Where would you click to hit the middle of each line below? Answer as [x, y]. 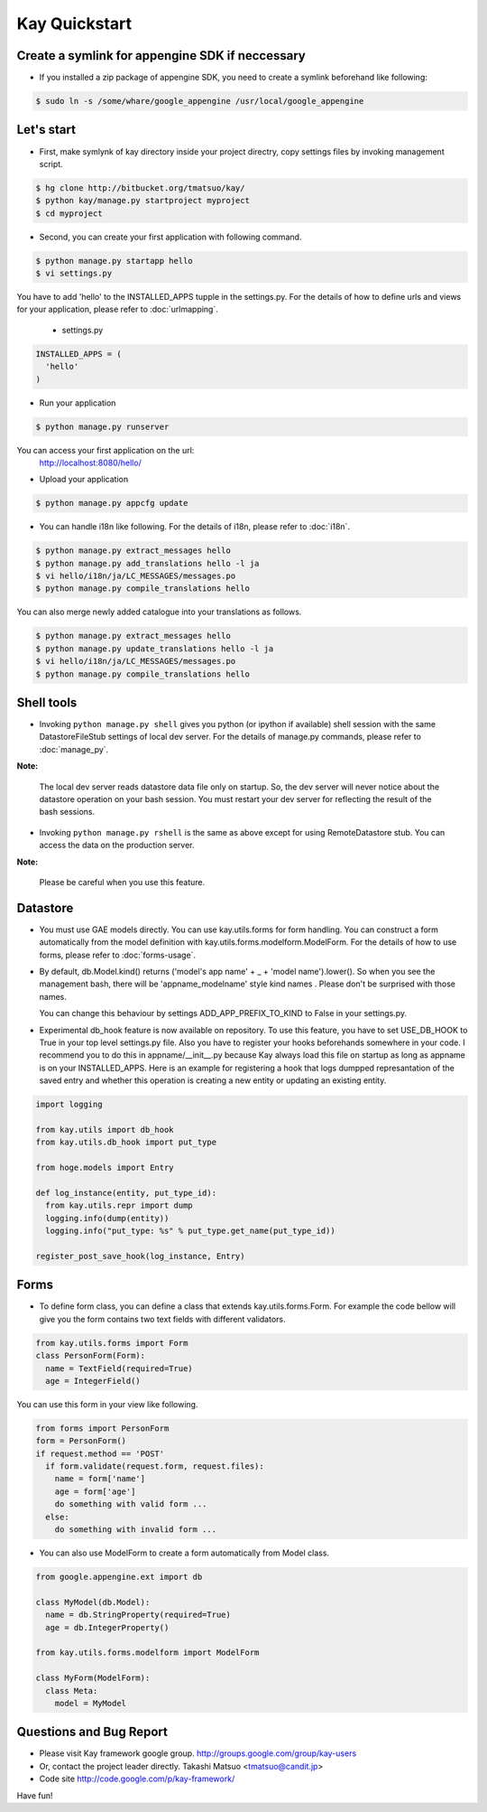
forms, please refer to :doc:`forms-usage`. [118, 955]
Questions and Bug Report [92, 1732]
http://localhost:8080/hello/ [90, 462]
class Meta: [72, 1691]
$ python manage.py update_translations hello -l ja [155, 649]
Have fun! [35, 1795]
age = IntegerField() [93, 1381]
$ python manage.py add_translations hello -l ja [147, 563]
